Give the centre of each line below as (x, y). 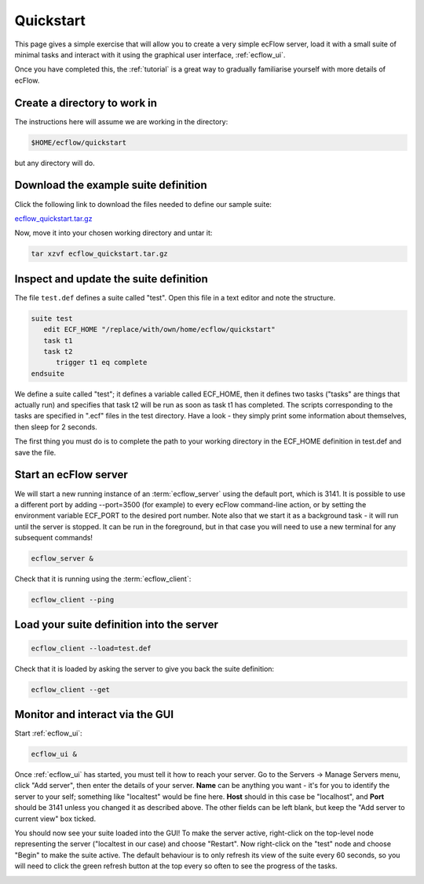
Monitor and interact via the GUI (94, 715)
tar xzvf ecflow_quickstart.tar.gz (99, 254)
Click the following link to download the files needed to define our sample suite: (143, 204)
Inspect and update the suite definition (111, 279)
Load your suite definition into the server (117, 625)
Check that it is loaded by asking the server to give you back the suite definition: (144, 669)
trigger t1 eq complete (102, 363)
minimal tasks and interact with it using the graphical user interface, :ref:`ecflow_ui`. (150, 54)
